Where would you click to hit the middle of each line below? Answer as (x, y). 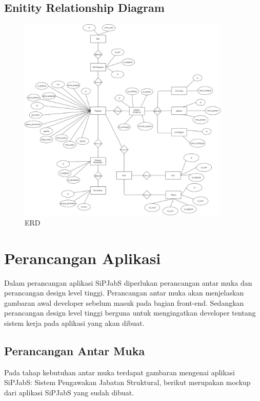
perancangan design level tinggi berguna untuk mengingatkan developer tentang (130, 313)
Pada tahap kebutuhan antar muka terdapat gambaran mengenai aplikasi (120, 372)
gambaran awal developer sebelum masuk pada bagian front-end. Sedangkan (124, 302)
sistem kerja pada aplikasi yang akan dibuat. (74, 323)
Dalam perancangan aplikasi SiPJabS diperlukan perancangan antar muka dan (128, 282)
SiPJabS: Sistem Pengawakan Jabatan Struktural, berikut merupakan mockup (127, 382)
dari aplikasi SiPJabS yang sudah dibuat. (69, 393)
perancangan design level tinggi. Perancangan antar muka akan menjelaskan (124, 293)
